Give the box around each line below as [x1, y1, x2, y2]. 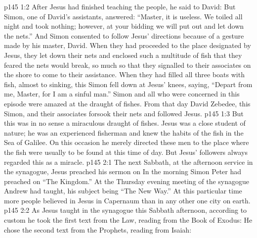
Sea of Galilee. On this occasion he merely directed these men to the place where [4, 137, 249, 147]
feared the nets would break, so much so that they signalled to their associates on [4, 59, 251, 70]
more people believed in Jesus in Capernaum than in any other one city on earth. [4, 195, 251, 205]
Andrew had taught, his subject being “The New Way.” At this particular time [4, 186, 242, 196]
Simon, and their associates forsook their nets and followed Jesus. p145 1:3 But [4, 108, 244, 118]
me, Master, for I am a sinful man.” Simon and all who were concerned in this [4, 89, 240, 99]
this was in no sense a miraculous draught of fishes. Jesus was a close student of [4, 118, 246, 128]
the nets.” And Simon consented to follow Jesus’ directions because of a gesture [4, 30, 244, 41]
